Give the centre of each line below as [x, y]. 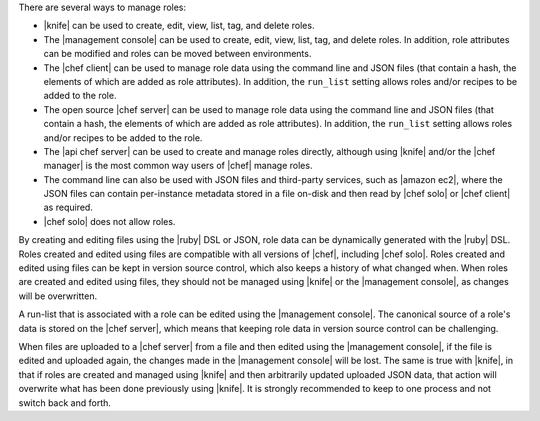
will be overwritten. [58, 296]
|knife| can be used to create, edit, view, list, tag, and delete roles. [179, 26]
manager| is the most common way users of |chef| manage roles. [178, 166]
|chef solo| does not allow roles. [109, 221]
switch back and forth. [65, 402]
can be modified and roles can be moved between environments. [177, 54]
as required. [68, 207]
